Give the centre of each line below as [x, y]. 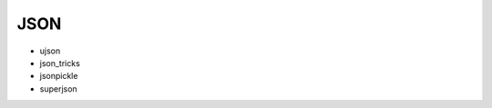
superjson [58, 88]
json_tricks [60, 63]
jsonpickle [59, 76]
